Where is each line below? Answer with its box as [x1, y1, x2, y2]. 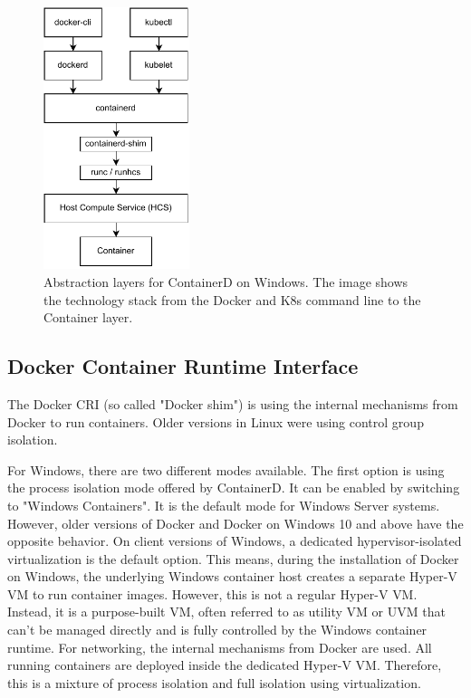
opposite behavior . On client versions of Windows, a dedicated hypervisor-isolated [7, 531, 462, 550]
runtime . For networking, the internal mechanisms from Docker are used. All [7, 637, 432, 656]
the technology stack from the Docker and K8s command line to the [43, 290, 421, 309]
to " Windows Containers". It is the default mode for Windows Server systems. [7, 495, 440, 514]
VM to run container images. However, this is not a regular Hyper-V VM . [7, 584, 418, 603]
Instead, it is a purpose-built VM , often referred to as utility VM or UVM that [7, 602, 446, 621]
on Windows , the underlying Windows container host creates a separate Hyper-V [7, 567, 457, 586]
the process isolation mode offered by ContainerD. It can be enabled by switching [7, 478, 460, 497]
